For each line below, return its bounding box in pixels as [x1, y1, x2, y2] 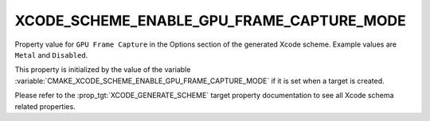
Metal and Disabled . [14, 50, 88, 59]
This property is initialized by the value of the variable [14, 65, 191, 74]
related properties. [14, 101, 76, 111]
